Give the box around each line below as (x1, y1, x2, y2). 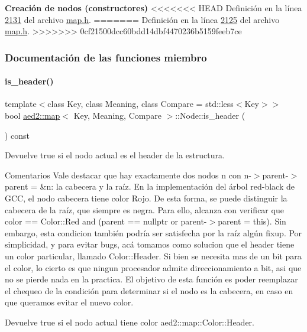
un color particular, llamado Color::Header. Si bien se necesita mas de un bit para (5, 249, 302, 262)
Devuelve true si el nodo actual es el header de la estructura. (5, 149, 225, 161)
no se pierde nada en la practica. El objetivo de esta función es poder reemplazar (5, 273, 298, 285)
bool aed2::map (5, 109, 60, 122)
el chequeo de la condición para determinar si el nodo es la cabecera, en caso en (5, 284, 293, 297)
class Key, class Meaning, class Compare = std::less (47, 97, 234, 110)
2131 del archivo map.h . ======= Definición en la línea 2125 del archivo (5, 13, 280, 25)
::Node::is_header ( (175, 109, 245, 122)
